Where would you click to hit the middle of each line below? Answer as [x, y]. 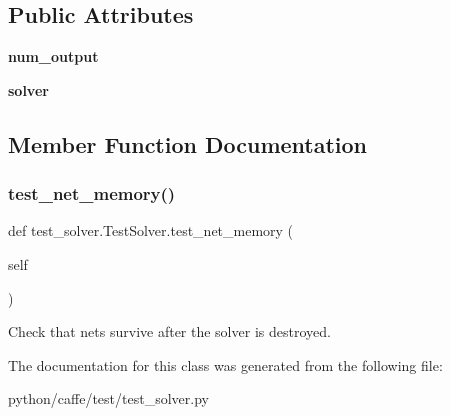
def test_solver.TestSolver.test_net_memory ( [151, 230]
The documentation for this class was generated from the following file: [225, 364]
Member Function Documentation [188, 143]
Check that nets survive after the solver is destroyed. [169, 331]
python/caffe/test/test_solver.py [108, 398]
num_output [53, 56]
